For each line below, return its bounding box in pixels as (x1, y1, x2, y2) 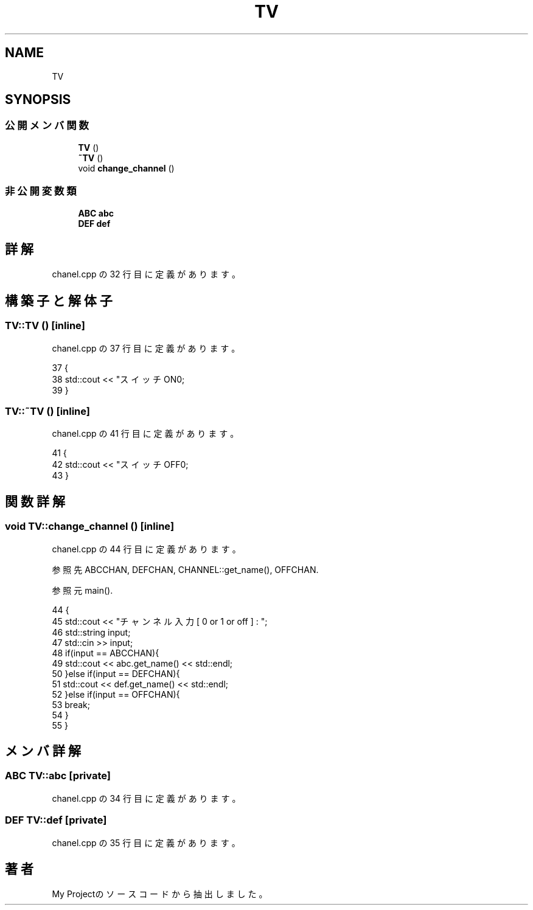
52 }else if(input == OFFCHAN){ (52, 689, 180, 700)
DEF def (78, 218, 111, 229)
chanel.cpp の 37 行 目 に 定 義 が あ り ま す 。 (52, 342, 240, 353)
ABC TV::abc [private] (5, 769, 111, 782)
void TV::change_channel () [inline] (5, 520, 175, 533)
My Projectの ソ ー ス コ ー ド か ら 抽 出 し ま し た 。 (52, 889, 268, 900)
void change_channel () (78, 162, 175, 173)
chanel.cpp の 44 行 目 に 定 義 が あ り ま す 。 (52, 543, 241, 554)
